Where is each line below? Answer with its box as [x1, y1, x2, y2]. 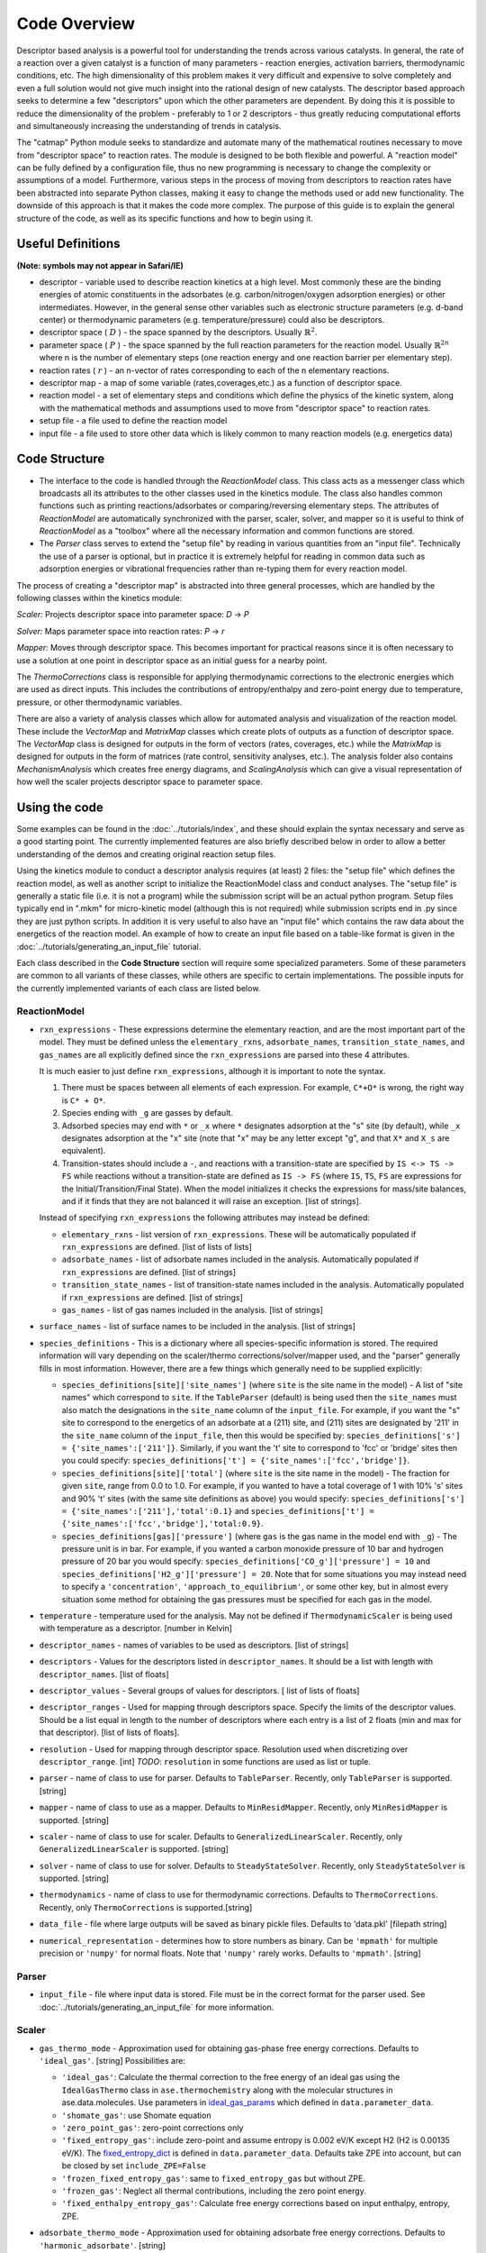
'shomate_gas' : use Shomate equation [61, 2110, 211, 2121]
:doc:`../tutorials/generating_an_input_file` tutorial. [16, 941, 202, 952]
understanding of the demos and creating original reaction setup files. [16, 848, 276, 860]
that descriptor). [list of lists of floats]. [39, 1727, 180, 1738]
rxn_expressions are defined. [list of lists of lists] [61, 1242, 252, 1253]
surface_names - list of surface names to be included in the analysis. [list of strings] [39, 1321, 355, 1332]
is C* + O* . [61, 1095, 106, 1106]
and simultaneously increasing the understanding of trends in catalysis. [16, 120, 282, 131]
